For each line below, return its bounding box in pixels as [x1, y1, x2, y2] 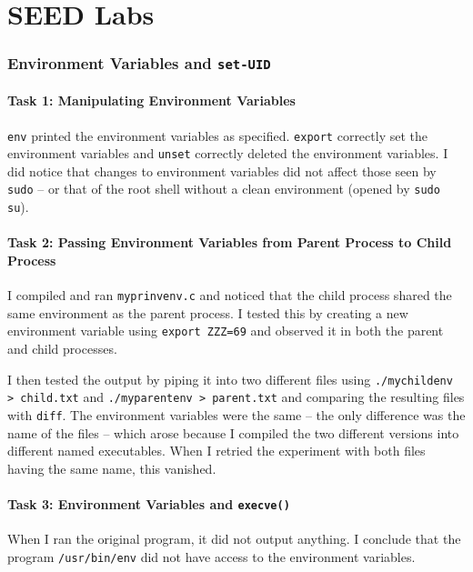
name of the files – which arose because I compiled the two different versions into [7, 423, 459, 442]
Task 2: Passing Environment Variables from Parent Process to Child [7, 233, 452, 252]
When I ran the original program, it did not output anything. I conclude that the [7, 529, 461, 548]
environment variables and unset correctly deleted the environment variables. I [7, 144, 448, 163]
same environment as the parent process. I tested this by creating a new [7, 303, 408, 322]
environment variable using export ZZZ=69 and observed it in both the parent [7, 321, 444, 340]
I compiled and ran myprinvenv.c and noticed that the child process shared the [7, 286, 452, 305]
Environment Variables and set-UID [7, 52, 271, 75]
